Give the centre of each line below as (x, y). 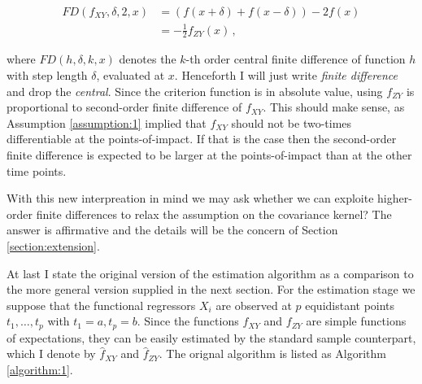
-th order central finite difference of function (296, 59)
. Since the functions (188, 321)
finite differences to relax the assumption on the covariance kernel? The (214, 214)
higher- (395, 198)
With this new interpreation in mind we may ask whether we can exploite (190, 198)
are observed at (254, 305)
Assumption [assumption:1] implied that (107, 122)
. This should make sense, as (334, 107)
